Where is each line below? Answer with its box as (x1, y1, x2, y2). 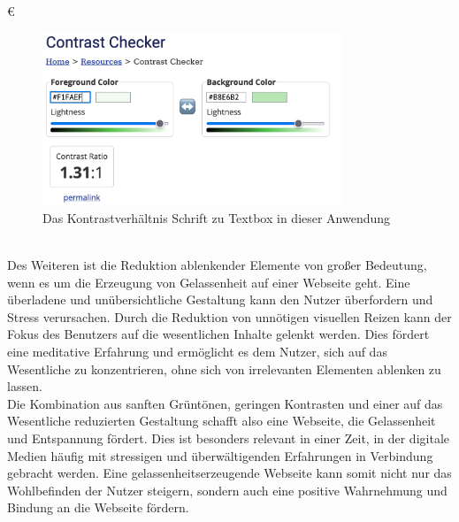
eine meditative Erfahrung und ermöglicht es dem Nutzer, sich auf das (7, 342, 387, 360)
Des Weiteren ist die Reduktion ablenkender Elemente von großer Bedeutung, (7, 255, 427, 273)
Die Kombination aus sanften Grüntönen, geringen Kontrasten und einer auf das (7, 394, 443, 412)
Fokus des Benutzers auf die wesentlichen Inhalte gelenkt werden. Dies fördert (7, 325, 430, 343)
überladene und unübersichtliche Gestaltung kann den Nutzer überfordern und (7, 290, 433, 309)
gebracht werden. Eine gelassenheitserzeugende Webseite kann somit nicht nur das (7, 464, 452, 482)
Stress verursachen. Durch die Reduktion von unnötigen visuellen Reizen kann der (7, 307, 452, 326)
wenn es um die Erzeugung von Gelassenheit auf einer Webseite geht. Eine (7, 273, 410, 291)
